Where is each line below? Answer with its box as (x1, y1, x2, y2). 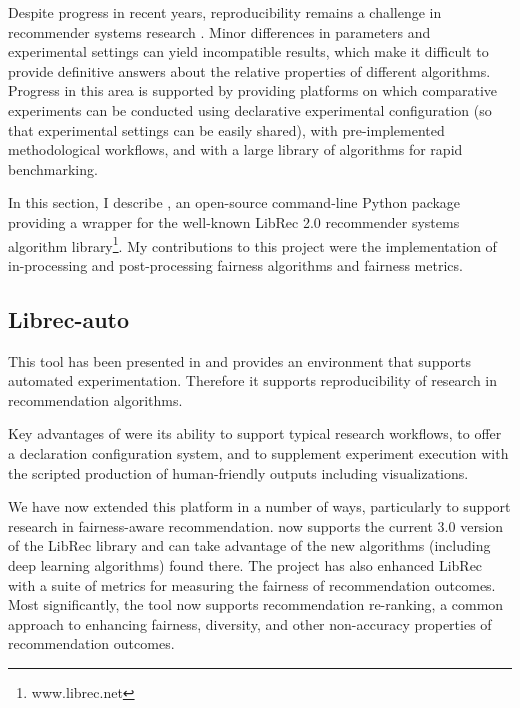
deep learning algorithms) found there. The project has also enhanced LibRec (8, 554, 483, 575)
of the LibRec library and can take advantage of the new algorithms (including (8, 535, 491, 556)
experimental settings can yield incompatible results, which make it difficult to (8, 41, 489, 62)
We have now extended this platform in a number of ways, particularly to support (8, 496, 511, 517)
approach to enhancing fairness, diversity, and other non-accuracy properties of (8, 613, 492, 634)
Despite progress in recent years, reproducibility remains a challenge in (8, 2, 442, 22)
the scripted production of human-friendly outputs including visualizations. (8, 462, 469, 483)
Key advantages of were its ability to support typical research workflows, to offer (8, 423, 502, 444)
